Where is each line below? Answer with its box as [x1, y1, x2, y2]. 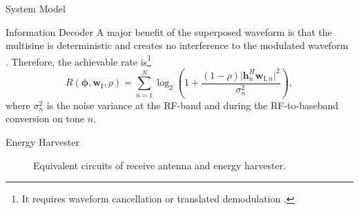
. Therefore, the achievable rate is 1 [6, 52, 151, 68]
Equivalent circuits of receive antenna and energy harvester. [33, 157, 287, 172]
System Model [6, 1, 66, 15]
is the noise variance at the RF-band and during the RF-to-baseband [46, 97, 339, 112]
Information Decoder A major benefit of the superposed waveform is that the [6, 24, 332, 39]
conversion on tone [6, 111, 85, 126]
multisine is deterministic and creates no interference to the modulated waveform [6, 38, 349, 52]
